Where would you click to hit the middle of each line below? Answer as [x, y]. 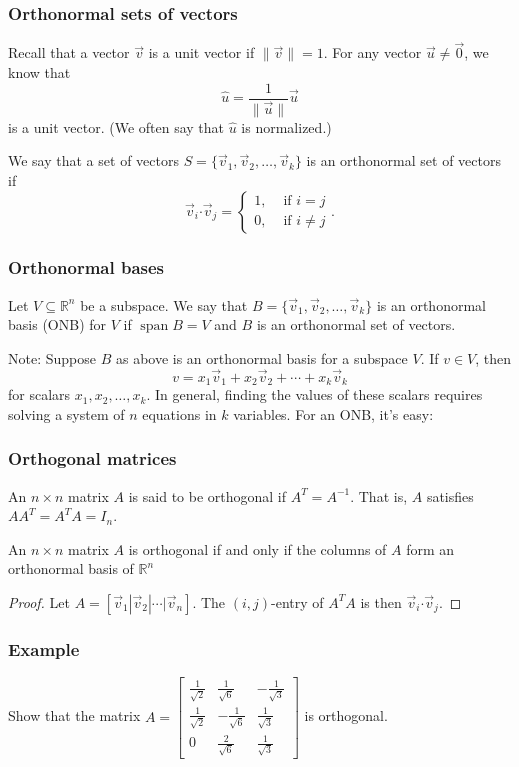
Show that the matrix [74, 715]
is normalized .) [286, 126]
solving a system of [66, 413]
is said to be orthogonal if [207, 495]
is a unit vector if [201, 52]
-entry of [297, 601]
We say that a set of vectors [93, 160]
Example [44, 648]
